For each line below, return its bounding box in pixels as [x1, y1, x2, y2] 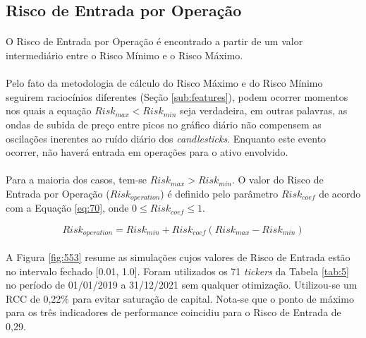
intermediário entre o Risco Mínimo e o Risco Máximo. [6, 47, 243, 62]
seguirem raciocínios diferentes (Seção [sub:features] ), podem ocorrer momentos [6, 89, 348, 104]
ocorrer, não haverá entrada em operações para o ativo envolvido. [6, 145, 288, 159]
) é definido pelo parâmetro [160, 186, 279, 200]
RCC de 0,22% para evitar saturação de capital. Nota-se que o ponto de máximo [6, 291, 354, 306]
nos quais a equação [6, 103, 92, 118]
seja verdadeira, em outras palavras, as [180, 103, 348, 118]
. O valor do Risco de [231, 172, 324, 187]
